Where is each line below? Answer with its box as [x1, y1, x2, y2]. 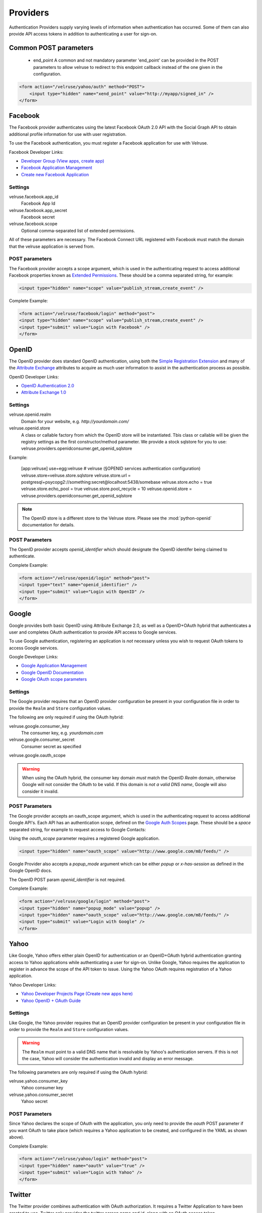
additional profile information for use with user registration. [9, 131, 127, 137]
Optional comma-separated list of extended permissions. [21, 228, 135, 233]
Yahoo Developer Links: [9, 982, 57, 987]
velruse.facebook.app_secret [9, 207, 67, 213]
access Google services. [9, 645, 58, 651]
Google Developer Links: [9, 654, 58, 660]
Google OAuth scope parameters [21, 676, 87, 682]
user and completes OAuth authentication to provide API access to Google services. [9, 629, 177, 635]
